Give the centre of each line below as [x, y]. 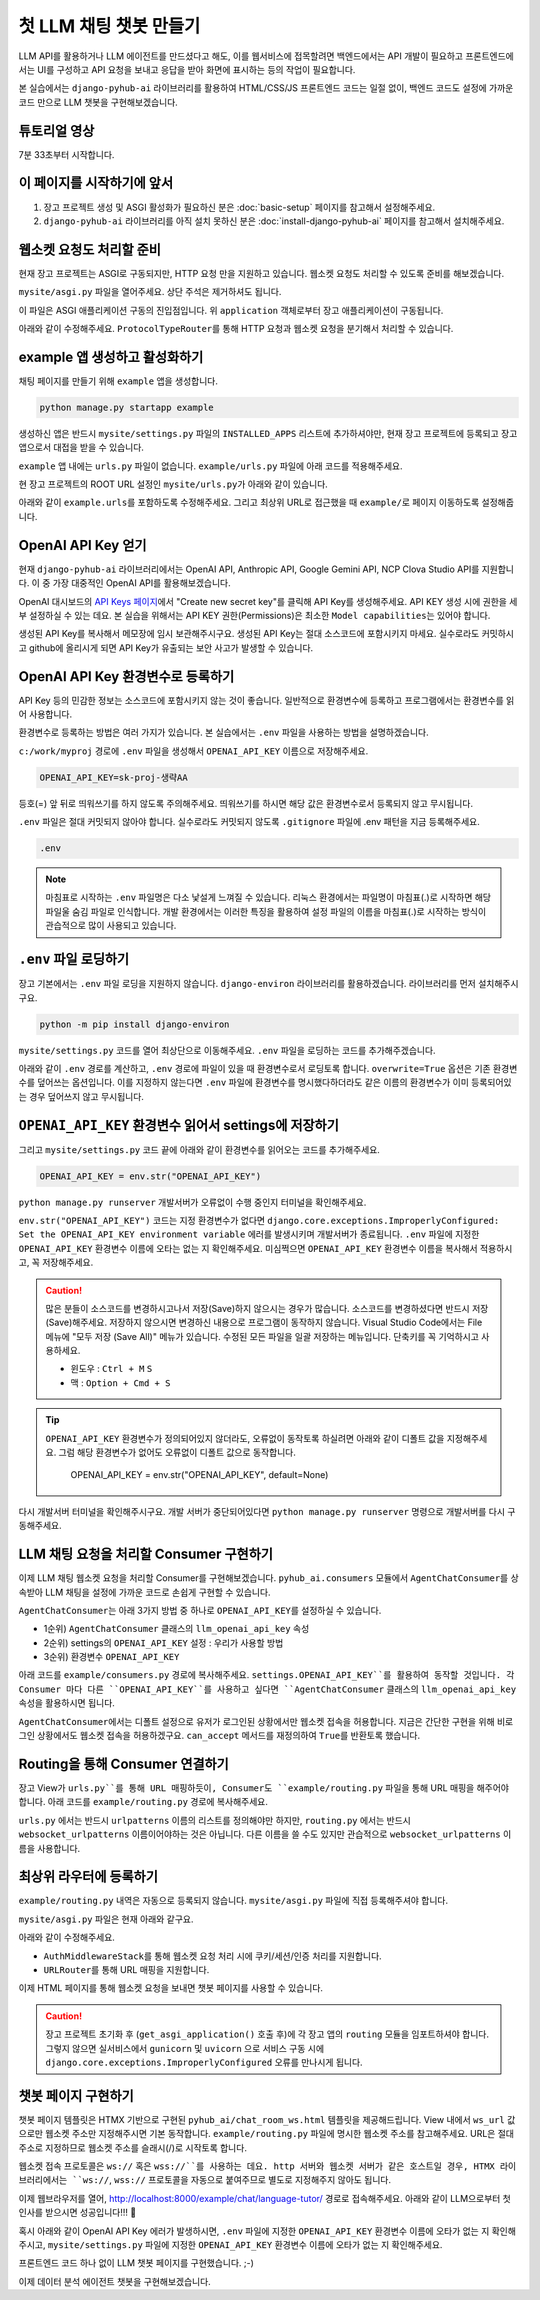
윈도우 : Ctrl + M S [111, 1369]
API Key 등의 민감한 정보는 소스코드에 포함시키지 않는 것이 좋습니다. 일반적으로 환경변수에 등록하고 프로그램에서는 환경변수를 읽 [266, 700]
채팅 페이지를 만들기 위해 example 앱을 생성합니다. [118, 381]
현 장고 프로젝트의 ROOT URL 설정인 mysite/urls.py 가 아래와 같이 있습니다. [173, 484]
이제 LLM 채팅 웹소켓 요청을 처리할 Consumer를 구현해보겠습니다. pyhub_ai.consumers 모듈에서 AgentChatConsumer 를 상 [268, 1578]
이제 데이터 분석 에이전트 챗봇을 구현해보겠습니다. [115, 2281]
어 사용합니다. [45, 714]
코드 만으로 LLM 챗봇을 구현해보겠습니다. [98, 102]
